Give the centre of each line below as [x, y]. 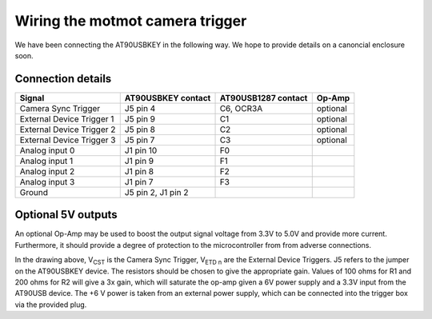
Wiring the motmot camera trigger [131, 21]
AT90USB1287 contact [264, 98]
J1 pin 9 [139, 161]
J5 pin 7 [140, 140]
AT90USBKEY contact [168, 98]
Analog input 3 [47, 181]
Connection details [63, 79]
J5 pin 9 [140, 118]
